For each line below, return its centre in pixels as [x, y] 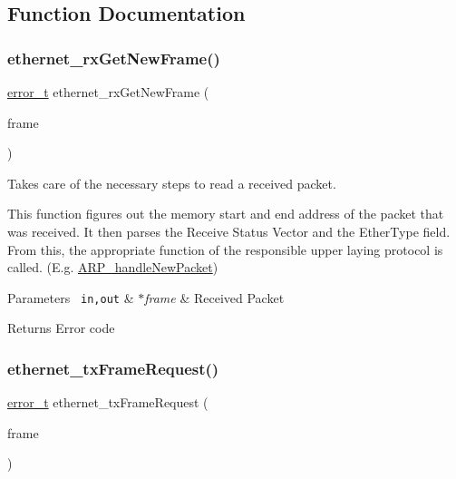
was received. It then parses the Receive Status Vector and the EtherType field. [229, 231]
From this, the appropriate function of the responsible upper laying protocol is [225, 249]
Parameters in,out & [71, 297]
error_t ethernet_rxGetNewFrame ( [108, 92]
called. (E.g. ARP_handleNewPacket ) [113, 267]
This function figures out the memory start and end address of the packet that [226, 214]
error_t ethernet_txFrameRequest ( [108, 402]
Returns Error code [61, 328]
